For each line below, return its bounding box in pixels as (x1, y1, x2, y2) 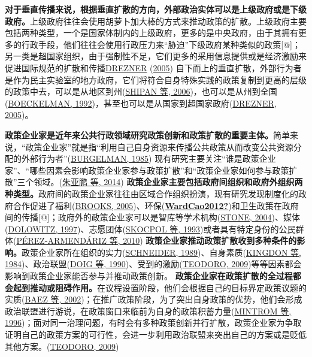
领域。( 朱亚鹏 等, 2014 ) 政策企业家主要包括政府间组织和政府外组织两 (34, 176, 303, 188)
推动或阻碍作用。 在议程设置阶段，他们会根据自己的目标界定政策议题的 (29, 281, 307, 294)
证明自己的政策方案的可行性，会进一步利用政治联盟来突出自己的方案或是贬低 (5, 328, 307, 341)
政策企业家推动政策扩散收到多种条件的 (146, 234, 297, 247)
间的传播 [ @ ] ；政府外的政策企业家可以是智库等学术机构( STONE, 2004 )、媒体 (5, 211, 300, 223)
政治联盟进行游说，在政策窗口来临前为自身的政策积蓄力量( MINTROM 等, (5, 304, 292, 317)
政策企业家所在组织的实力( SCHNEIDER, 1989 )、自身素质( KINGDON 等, (22, 246, 302, 258)
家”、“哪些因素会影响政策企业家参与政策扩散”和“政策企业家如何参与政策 (5, 164, 289, 176)
